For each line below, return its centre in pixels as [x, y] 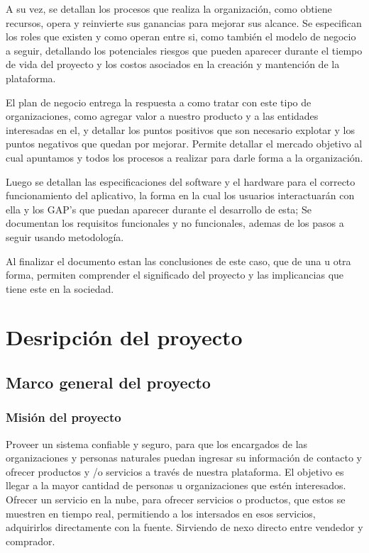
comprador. [31, 541]
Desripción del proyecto [124, 337]
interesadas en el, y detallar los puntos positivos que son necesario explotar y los [180, 129]
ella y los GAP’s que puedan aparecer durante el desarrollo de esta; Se [159, 209]
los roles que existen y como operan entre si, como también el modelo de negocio [181, 37]
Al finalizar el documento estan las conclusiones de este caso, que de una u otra [178, 261]
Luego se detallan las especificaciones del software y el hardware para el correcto [181, 181]
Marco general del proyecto [108, 382]
